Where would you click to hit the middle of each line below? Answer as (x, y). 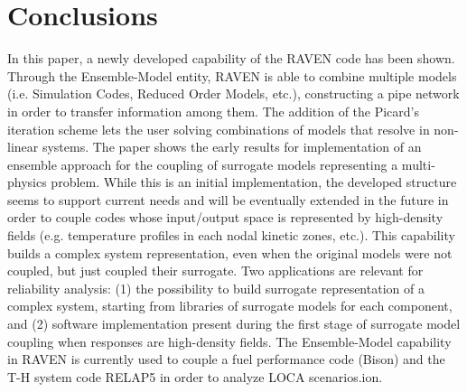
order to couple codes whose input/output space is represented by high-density (225, 217)
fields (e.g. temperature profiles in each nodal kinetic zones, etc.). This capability (231, 235)
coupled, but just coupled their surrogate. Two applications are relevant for (215, 271)
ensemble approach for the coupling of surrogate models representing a (203, 164)
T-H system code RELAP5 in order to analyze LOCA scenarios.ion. (195, 376)
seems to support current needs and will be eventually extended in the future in (228, 199)
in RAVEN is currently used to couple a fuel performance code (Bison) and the (226, 359)
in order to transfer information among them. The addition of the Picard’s (214, 111)
